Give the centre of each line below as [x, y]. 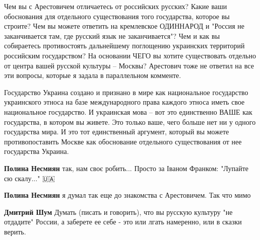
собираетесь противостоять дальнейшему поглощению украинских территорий [124, 46]
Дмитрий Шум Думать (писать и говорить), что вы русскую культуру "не [118, 212]
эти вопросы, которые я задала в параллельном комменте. [93, 75]
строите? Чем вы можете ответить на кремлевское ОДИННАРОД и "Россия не [124, 26]
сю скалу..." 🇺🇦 [29, 178]
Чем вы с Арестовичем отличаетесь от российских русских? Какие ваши [116, 6]
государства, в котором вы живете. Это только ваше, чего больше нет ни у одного [130, 122]
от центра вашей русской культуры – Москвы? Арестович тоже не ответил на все [129, 65]
